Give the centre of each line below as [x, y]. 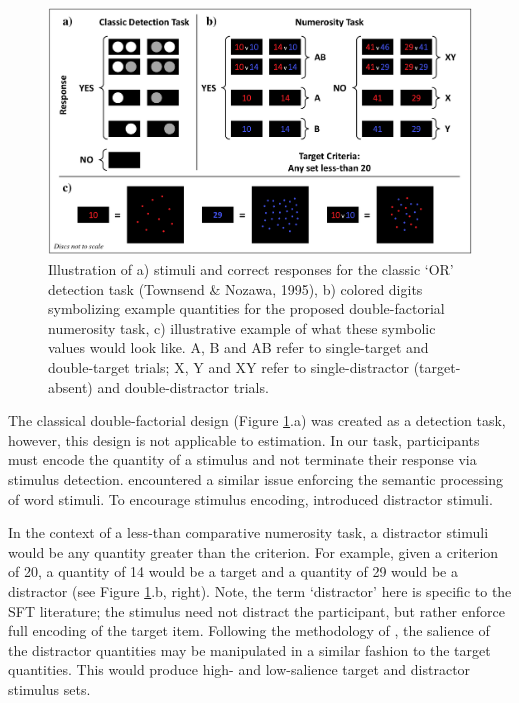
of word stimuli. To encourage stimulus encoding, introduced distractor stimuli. [250, 498]
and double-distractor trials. [183, 386]
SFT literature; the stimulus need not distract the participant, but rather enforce [256, 610]
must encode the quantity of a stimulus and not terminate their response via [242, 459]
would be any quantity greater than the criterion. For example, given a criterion [253, 551]
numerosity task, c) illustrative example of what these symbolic [242, 327]
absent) [70, 386]
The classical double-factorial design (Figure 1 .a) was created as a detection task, [257, 420]
